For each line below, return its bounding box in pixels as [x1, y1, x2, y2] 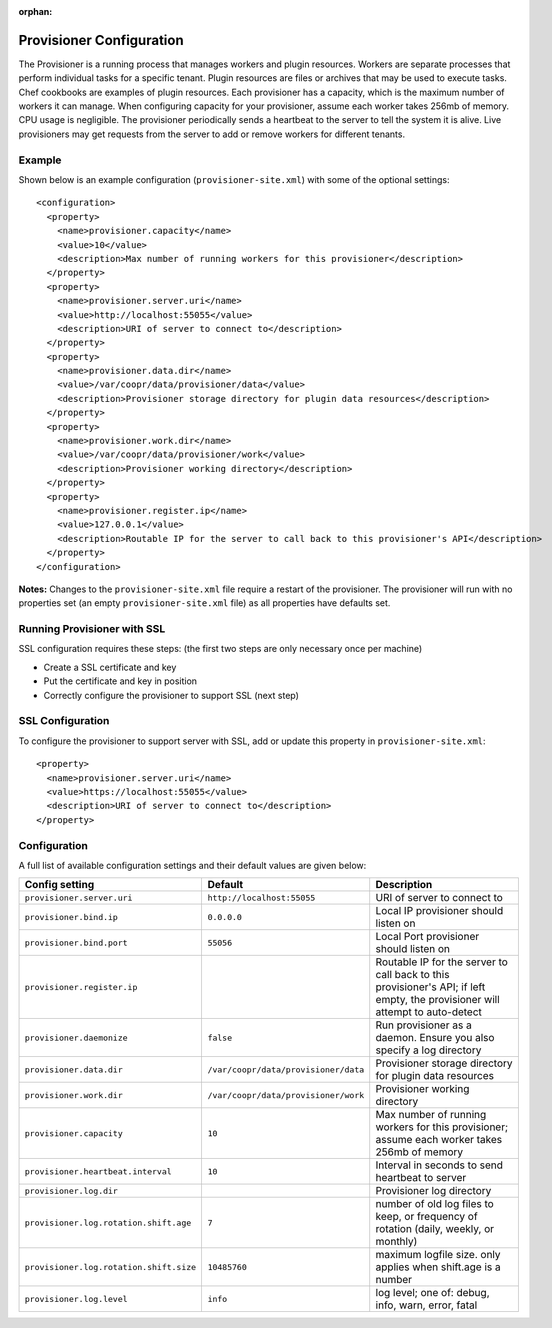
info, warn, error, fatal [375, 1298, 478, 1312]
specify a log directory [375, 1043, 482, 1057]
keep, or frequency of [375, 1210, 479, 1224]
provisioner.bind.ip [24, 911, 119, 922]
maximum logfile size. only [375, 1248, 501, 1262]
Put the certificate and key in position [43, 675, 198, 687]
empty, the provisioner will [375, 993, 500, 1007]
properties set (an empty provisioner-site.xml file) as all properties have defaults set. [18, 597, 391, 609]
